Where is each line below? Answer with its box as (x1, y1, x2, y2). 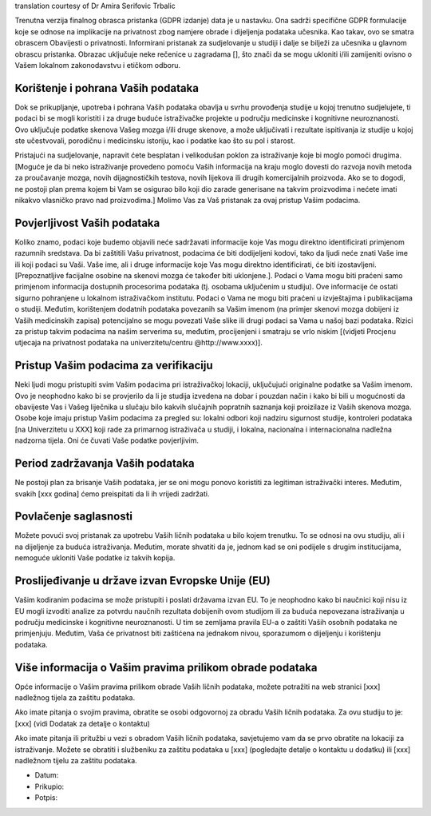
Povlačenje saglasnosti (14, 510, 133, 523)
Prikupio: (34, 782, 65, 791)
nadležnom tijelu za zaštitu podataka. (14, 755, 137, 765)
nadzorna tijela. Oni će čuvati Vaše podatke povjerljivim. (14, 436, 200, 445)
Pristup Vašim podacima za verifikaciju (14, 359, 213, 372)
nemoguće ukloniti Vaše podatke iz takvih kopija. (14, 553, 176, 563)
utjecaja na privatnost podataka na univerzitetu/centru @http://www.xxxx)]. (14, 338, 263, 348)
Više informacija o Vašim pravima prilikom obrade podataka (14, 660, 318, 675)
